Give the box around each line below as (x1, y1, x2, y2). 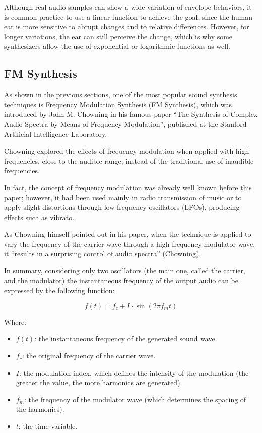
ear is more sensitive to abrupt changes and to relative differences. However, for (4, 21, 249, 32)
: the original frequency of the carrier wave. (22, 350, 156, 361)
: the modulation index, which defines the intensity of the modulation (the (19, 367, 249, 378)
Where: (4, 316, 26, 327)
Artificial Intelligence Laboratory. (4, 128, 107, 139)
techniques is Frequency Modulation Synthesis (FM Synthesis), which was (4, 99, 232, 109)
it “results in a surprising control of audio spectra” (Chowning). (4, 248, 201, 259)
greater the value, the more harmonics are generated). (16, 377, 182, 388)
